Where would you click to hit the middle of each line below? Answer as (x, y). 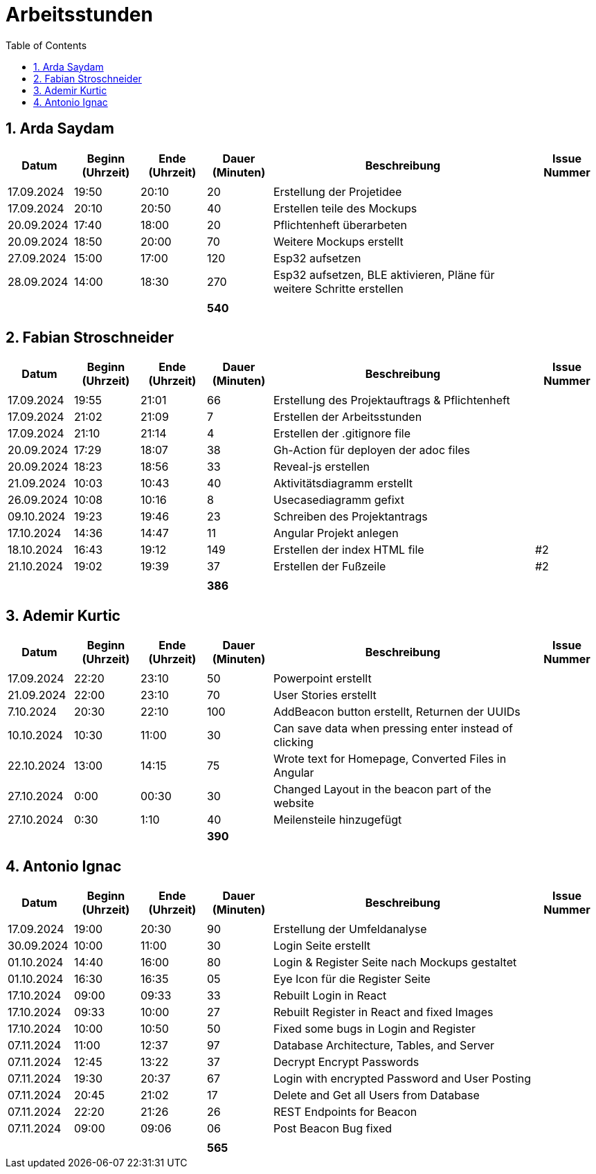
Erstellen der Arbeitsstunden (347, 417)
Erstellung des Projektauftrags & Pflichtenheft (391, 400)
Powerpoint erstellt (322, 679)
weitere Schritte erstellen (338, 288)
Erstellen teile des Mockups (345, 208)
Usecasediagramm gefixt (338, 500)
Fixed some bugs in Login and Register (374, 1029)
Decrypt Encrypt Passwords (346, 1062)
